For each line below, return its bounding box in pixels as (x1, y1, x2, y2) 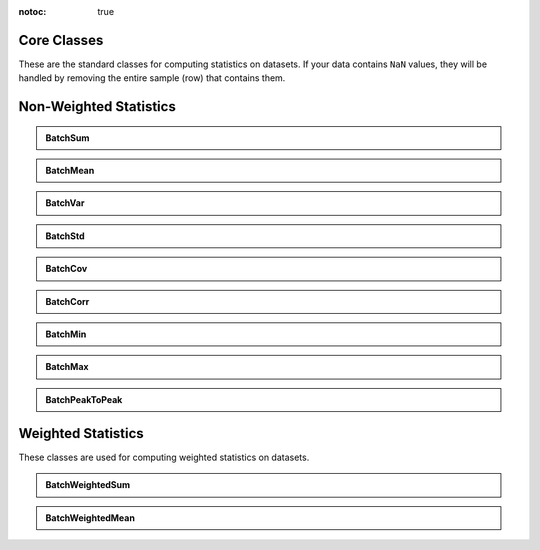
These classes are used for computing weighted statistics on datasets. (18, 451, 310, 463)
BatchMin (45, 328, 87, 340)
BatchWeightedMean (45, 511, 135, 524)
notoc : (18, 6, 47, 17)
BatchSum (45, 131, 90, 144)
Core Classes (18, 31, 104, 49)
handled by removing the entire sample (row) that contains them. (18, 72, 286, 84)
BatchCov (45, 263, 88, 275)
